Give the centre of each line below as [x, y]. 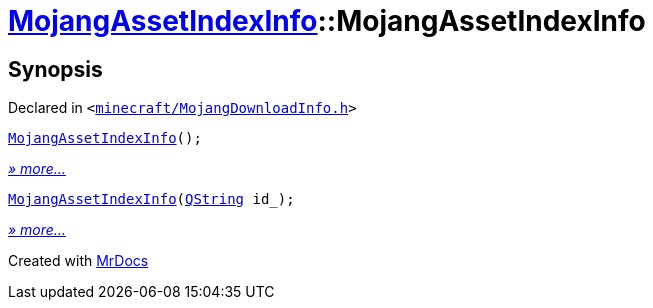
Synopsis [55, 69]
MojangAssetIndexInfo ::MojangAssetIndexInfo [327, 21]
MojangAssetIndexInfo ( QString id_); [151, 199]
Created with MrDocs [78, 261]
